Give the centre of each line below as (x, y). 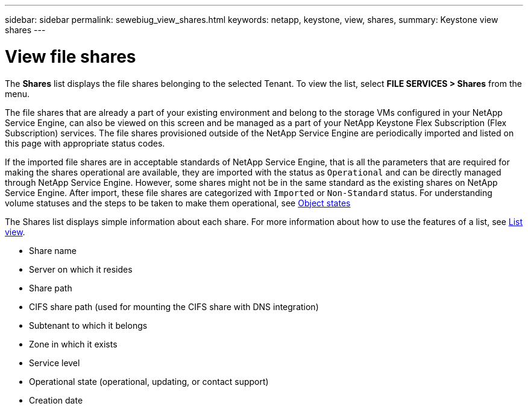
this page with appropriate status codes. (85, 143)
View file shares (71, 56)
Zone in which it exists (73, 344)
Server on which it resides (81, 269)
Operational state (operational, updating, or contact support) (149, 381)
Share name (53, 250)
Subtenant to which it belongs (88, 325)
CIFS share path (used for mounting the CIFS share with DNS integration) (174, 306)
